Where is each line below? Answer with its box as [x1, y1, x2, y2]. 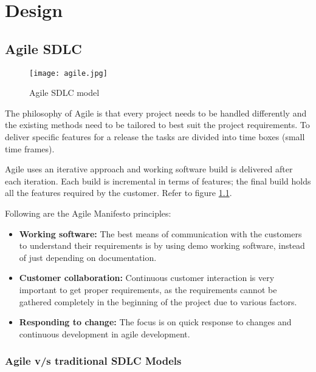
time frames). [5, 142, 55, 155]
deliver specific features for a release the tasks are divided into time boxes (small [5, 130, 305, 143]
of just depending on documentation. [19, 251, 157, 263]
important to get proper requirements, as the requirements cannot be [19, 283, 277, 296]
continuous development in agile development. [19, 327, 190, 340]
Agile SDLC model [29, 86, 100, 99]
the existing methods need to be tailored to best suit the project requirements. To [5, 118, 310, 131]
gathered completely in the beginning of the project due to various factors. [19, 295, 297, 308]
